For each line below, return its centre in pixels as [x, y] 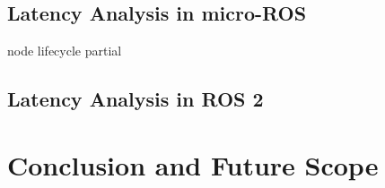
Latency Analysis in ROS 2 [136, 99]
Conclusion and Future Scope [193, 164]
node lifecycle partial [65, 51]
